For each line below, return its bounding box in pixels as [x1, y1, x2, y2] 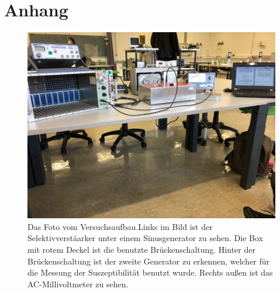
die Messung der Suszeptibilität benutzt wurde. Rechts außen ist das [27, 266, 273, 279]
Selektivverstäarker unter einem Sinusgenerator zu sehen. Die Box [27, 232, 263, 244]
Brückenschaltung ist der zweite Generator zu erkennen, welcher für [27, 255, 270, 267]
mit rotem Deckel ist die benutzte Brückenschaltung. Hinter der [27, 243, 255, 255]
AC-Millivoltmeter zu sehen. [27, 277, 129, 290]
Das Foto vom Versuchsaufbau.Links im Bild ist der [27, 220, 213, 232]
